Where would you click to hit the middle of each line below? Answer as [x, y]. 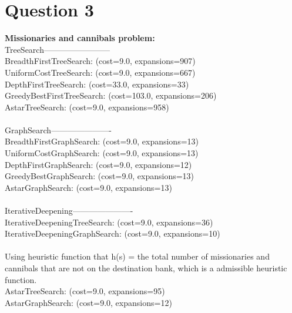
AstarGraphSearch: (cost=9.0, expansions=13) [88, 187]
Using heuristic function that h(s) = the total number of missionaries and [137, 256]
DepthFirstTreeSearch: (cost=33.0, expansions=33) [97, 84]
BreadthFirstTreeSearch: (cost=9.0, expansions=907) [100, 61]
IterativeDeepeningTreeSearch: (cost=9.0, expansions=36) [109, 222]
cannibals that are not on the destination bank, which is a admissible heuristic [146, 268]
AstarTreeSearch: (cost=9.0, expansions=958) [87, 107]
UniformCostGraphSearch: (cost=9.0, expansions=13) [102, 153]
